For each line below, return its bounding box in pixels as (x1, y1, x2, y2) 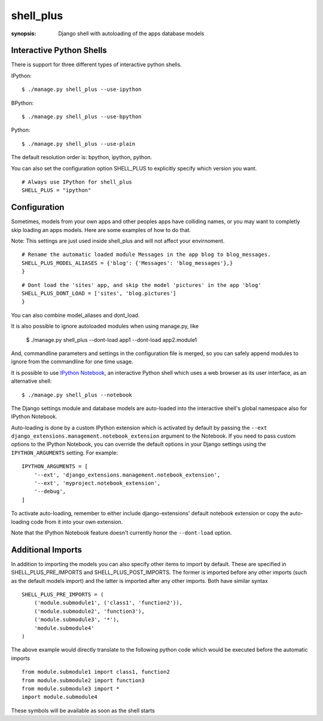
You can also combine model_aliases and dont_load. (11, 311, 140, 319)
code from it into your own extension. (31, 518, 123, 526)
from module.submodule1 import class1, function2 (22, 668, 170, 676)
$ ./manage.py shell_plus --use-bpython (22, 114, 142, 120)
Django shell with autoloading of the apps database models (58, 30, 205, 37)
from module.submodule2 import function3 (22, 677, 145, 684)
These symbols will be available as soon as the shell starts (11, 707, 155, 714)
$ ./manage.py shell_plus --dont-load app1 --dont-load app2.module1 (26, 336, 197, 343)
